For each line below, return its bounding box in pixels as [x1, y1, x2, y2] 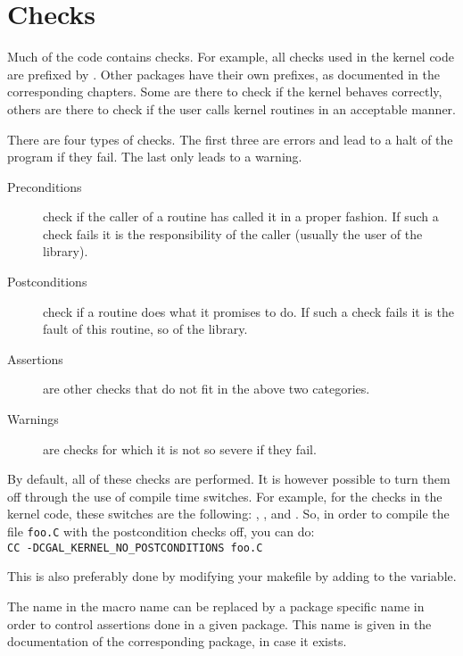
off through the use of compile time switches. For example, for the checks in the [7, 486, 442, 505]
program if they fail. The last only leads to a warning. [7, 147, 302, 166]
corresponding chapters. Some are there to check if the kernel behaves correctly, [7, 82, 442, 101]
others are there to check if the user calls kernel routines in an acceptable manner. [7, 99, 456, 118]
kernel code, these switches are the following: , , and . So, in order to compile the [7, 504, 450, 523]
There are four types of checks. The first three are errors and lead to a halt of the [7, 129, 453, 148]
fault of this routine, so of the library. [43, 320, 248, 338]
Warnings [7, 410, 59, 428]
